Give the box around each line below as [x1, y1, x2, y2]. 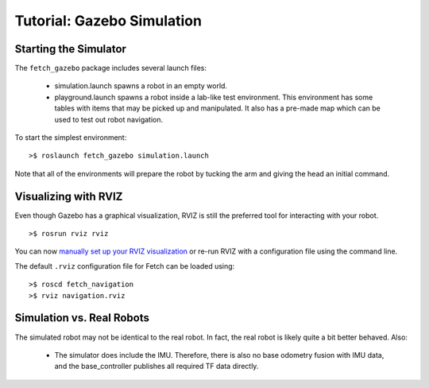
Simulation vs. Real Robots [14, 311, 150, 325]
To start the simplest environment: [14, 133, 127, 142]
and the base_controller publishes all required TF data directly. [54, 362, 259, 371]
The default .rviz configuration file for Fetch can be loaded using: [14, 261, 235, 270]
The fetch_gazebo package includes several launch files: [14, 64, 207, 73]
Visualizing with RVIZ [14, 189, 123, 203]
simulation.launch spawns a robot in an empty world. [54, 81, 228, 91]
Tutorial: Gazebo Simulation [14, 12, 203, 29]
